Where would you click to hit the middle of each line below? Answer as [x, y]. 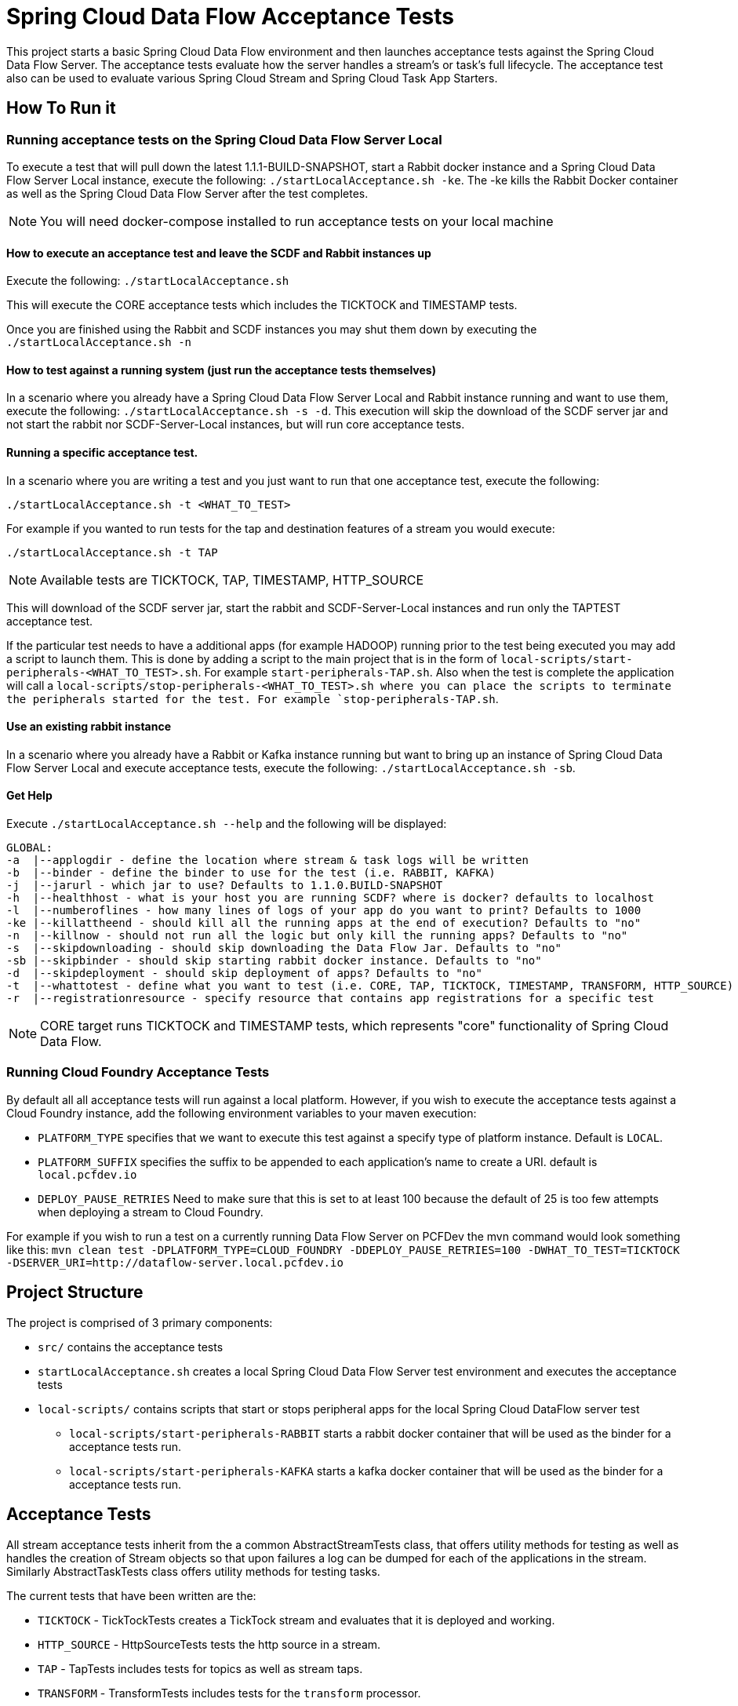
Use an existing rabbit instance [89, 727]
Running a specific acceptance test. [102, 453]
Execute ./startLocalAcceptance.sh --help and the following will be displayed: [227, 824]
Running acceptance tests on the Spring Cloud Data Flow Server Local [224, 139]
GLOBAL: [30, 848]
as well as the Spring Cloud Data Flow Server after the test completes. [187, 193]
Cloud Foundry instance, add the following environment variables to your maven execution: [242, 1113]
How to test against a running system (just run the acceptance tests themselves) [221, 370]
